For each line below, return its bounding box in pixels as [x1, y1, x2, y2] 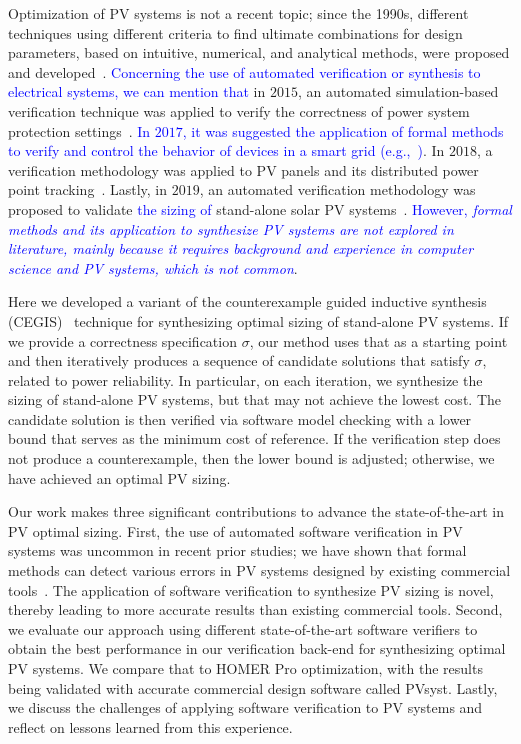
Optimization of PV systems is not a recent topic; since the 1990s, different [8, 3, 469, 23]
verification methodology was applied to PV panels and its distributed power [8, 159, 479, 180]
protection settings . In [8, 120, 151, 141]
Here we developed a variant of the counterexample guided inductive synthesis [8, 291, 487, 312]
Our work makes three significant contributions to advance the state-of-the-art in [8, 501, 504, 522]
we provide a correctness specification [8, 330, 237, 351]
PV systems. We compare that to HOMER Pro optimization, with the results [8, 658, 483, 678]
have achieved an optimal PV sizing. [8, 467, 231, 488]
